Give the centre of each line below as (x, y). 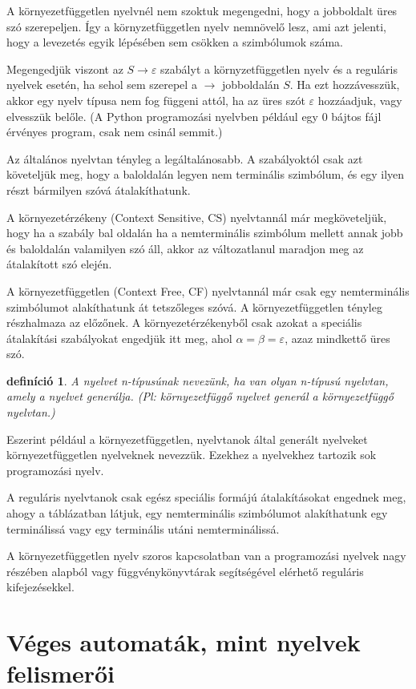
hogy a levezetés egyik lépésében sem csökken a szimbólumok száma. (175, 42)
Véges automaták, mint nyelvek (184, 642)
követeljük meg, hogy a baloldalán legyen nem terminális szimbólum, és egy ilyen (206, 174)
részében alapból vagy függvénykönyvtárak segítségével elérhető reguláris (185, 571)
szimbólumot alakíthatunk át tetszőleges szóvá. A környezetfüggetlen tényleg (194, 306)
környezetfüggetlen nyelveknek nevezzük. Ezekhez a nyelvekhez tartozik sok (192, 455)
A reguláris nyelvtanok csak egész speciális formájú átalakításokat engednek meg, (206, 497)
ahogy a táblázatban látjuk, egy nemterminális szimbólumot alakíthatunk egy (197, 513)
